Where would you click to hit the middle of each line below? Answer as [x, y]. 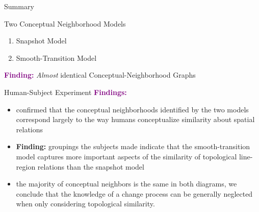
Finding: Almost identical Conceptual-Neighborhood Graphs [100, 75]
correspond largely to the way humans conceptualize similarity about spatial [135, 119]
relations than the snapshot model [91, 166]
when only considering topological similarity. [85, 204]
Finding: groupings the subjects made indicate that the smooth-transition [133, 146]
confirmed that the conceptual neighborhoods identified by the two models [132, 109]
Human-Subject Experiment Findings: [66, 92]
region [26, 166]
